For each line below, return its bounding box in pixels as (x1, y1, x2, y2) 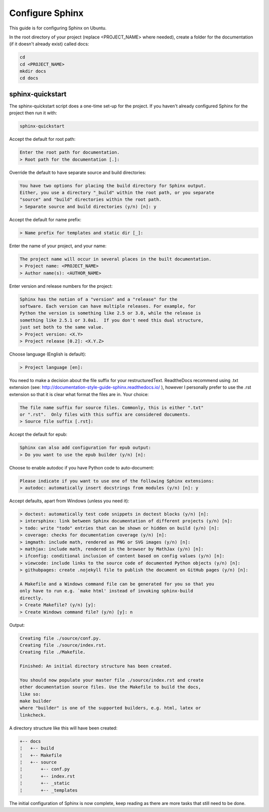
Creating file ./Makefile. (19, 649, 86, 655)
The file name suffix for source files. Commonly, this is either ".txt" (19, 405, 204, 410)
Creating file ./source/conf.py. (19, 635, 102, 641)
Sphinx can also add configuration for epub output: (19, 445, 151, 450)
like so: (19, 691, 41, 697)
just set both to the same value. (19, 325, 104, 330)
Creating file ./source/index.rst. (19, 642, 107, 648)
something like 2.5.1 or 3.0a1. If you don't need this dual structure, (19, 317, 204, 323)
